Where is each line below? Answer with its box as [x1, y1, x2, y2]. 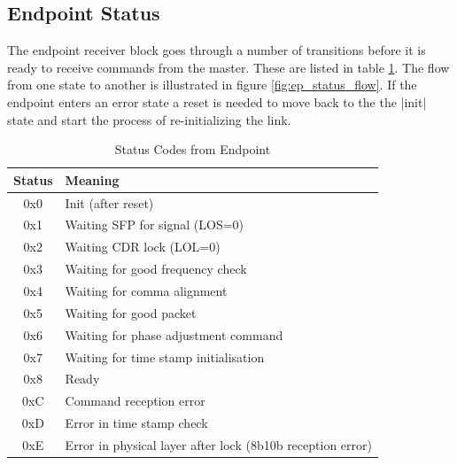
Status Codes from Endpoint [114, 140, 271, 159]
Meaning [65, 170, 120, 189]
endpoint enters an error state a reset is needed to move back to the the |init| [7, 92, 427, 111]
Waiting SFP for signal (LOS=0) [65, 215, 244, 234]
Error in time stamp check [65, 414, 208, 432]
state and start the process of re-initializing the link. [7, 110, 291, 128]
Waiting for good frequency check [65, 260, 247, 278]
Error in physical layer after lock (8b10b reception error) [65, 435, 372, 453]
